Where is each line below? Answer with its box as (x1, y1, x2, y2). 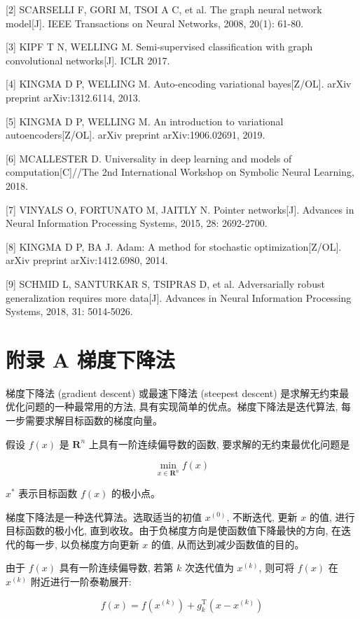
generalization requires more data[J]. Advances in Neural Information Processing (6, 290, 352, 305)
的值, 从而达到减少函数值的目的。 (151, 536, 305, 551)
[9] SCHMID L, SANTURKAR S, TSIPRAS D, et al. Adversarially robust (6, 276, 325, 291)
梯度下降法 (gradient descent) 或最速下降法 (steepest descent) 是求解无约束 (6, 385, 340, 400)
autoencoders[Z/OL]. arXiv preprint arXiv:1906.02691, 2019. (6, 127, 265, 142)
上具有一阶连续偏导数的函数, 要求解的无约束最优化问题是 (88, 436, 350, 451)
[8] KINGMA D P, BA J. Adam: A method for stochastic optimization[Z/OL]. (6, 239, 342, 253)
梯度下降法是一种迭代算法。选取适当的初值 (6, 509, 202, 524)
